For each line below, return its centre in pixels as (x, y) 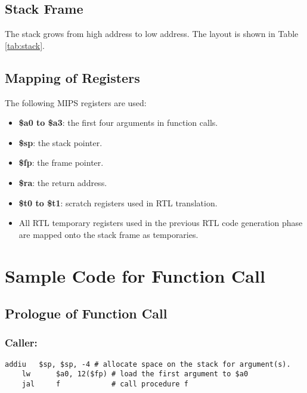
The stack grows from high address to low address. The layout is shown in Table (152, 34)
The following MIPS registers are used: (76, 102)
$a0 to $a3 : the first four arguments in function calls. (118, 123)
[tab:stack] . (25, 45)
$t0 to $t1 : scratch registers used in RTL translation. (118, 202)
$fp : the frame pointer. (61, 163)
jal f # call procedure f (105, 384)
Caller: (21, 343)
